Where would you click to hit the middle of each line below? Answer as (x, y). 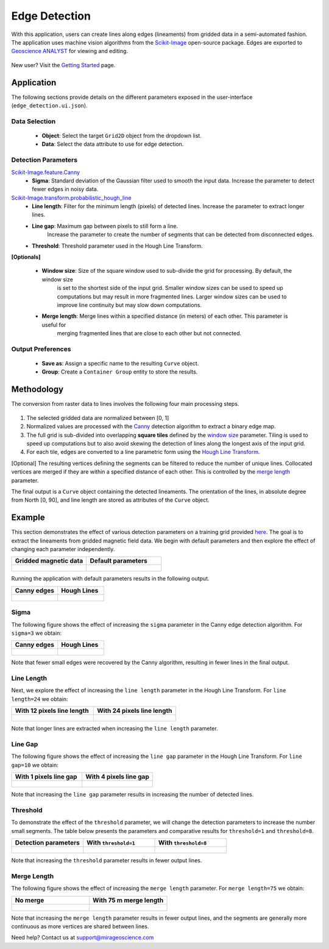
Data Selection (34, 121)
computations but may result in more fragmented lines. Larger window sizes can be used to (172, 297)
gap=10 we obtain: (35, 765)
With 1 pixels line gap (46, 777)
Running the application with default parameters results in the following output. (110, 579)
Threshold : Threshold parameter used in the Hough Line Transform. (118, 246)
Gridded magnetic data (49, 561)
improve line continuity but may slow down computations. (129, 305)
